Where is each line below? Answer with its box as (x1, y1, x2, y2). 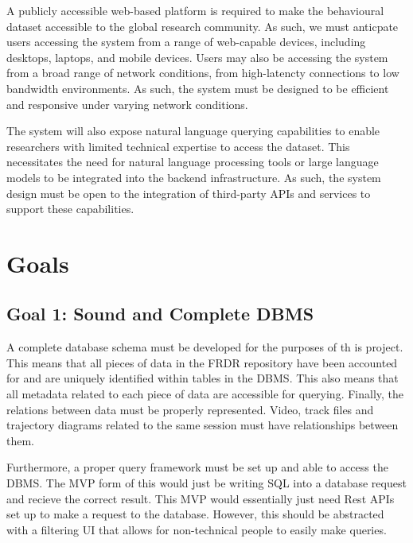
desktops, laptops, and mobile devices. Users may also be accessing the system (6, 48, 388, 65)
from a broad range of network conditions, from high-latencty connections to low (6, 64, 399, 81)
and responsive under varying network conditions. (6, 95, 248, 112)
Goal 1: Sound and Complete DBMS (6, 301, 314, 326)
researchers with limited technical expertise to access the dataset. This (6, 138, 350, 154)
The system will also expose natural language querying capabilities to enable (6, 122, 380, 139)
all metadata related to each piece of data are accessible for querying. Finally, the (6, 386, 404, 402)
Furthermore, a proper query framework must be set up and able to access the (6, 459, 388, 475)
